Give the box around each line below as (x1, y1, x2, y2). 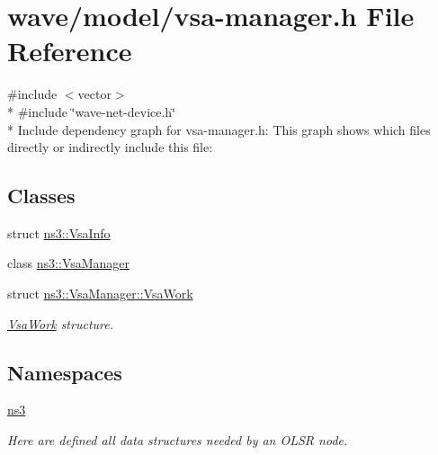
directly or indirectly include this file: (7, 138, 213, 156)
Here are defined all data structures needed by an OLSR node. (7, 431, 348, 450)
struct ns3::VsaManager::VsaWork (7, 284, 193, 303)
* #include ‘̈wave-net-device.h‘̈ (7, 102, 176, 120)
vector (77, 85, 112, 103)
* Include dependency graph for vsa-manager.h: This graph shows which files (7, 120, 431, 138)
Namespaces (7, 358, 122, 386)
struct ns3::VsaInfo (7, 223, 111, 242)
